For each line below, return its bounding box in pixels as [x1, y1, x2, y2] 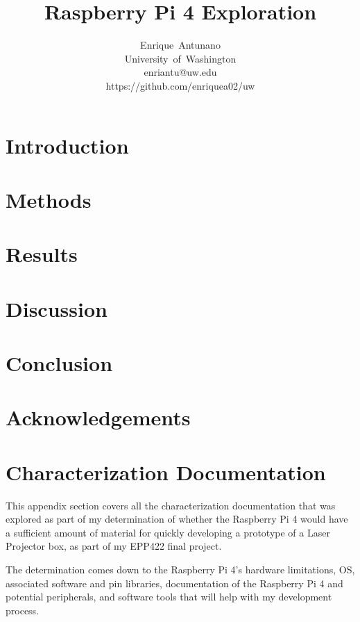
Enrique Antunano [140, 38, 221, 52]
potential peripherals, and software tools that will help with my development [6, 589, 332, 604]
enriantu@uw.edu [144, 65, 217, 79]
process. [6, 603, 40, 617]
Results [6, 240, 78, 268]
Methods [6, 185, 92, 213]
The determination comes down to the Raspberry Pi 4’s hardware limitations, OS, [6, 562, 355, 577]
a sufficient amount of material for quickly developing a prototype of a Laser [6, 525, 330, 539]
